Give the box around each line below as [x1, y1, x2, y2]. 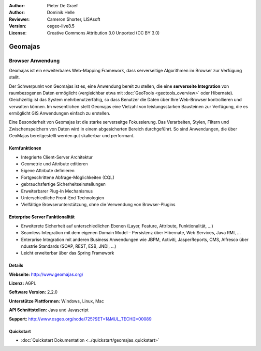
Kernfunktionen [9, 145, 42, 151]
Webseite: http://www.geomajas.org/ [9, 271, 84, 277]
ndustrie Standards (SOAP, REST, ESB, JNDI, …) [21, 243, 116, 249]
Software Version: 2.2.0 [9, 289, 58, 295]
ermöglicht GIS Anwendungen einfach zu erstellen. [9, 111, 111, 116]
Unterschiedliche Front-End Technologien [21, 194, 104, 201]
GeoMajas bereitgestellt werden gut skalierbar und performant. [9, 133, 135, 139]
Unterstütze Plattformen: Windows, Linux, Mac [9, 298, 104, 304]
